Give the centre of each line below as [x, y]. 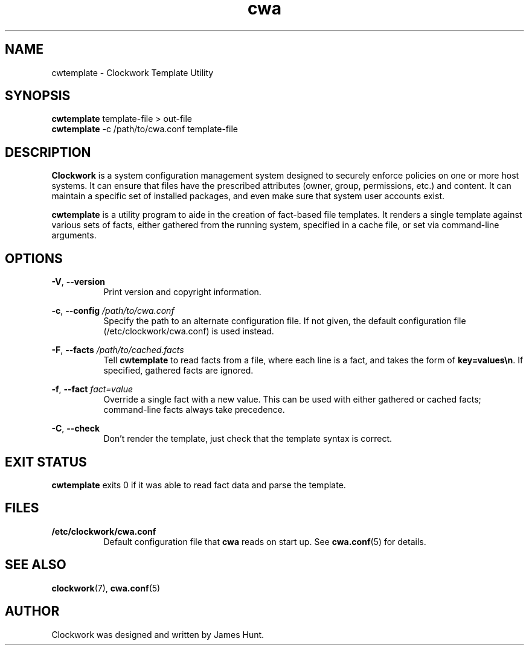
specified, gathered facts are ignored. [178, 371]
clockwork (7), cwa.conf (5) [106, 588]
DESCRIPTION [48, 152]
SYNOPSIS [38, 96]
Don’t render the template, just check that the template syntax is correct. [248, 439]
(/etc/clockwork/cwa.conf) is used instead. [189, 331]
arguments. [74, 235]
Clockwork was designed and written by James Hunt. [158, 634]
